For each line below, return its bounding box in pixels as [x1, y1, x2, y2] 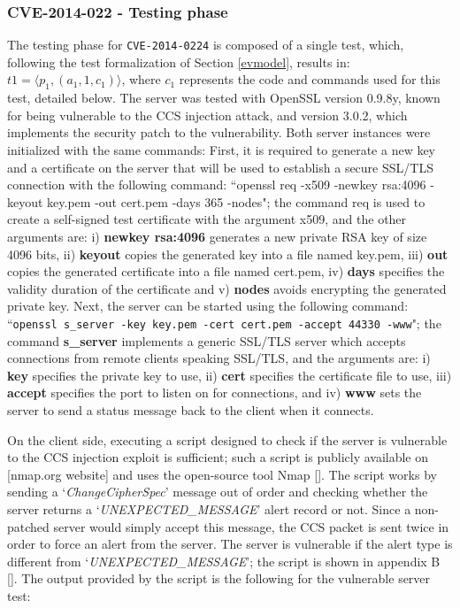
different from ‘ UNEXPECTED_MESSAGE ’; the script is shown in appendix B [7, 551, 441, 570]
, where [121, 70, 161, 89]
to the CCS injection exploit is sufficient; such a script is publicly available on [7, 448, 429, 466]
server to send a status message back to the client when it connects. [7, 401, 374, 419]
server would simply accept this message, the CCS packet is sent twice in [53, 517, 449, 535]
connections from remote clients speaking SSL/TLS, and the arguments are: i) [7, 349, 431, 367]
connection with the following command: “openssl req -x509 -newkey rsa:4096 [7, 175, 426, 194]
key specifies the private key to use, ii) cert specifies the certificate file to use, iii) [7, 366, 452, 384]
